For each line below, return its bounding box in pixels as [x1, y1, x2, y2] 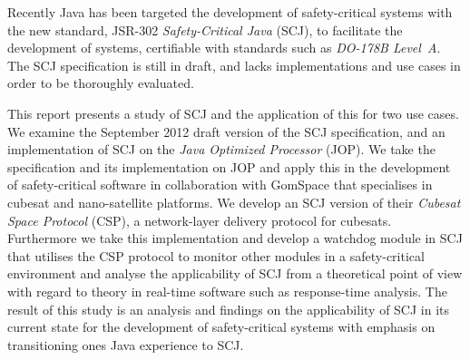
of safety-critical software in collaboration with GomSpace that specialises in [7, 175, 433, 194]
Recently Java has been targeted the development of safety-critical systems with [7, 3, 453, 21]
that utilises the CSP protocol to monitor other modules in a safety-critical [7, 246, 425, 265]
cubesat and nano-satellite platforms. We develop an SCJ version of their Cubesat [7, 192, 461, 211]
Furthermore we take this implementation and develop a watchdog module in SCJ [7, 229, 463, 248]
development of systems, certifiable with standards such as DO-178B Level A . [7, 38, 441, 57]
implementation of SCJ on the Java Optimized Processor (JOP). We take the [7, 140, 436, 159]
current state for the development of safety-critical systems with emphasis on [7, 317, 436, 336]
